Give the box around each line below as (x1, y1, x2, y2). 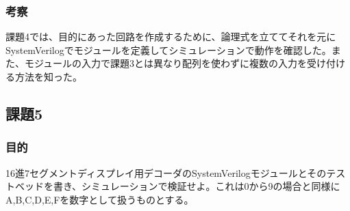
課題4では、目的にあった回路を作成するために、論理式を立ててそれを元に (5, 29, 336, 44)
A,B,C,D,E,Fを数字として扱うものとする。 (5, 192, 194, 206)
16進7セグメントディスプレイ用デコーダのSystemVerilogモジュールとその (5, 165, 327, 180)
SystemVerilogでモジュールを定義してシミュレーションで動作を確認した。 (5, 42, 332, 57)
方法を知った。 (14, 70, 82, 83)
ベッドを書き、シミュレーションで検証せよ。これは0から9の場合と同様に (14, 179, 340, 193)
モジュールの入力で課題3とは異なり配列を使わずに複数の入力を (24, 56, 308, 70)
